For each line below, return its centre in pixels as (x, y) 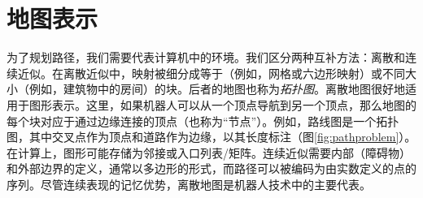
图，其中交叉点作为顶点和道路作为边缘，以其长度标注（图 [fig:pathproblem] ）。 (211, 137)
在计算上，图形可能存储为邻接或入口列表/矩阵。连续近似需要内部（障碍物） (209, 152)
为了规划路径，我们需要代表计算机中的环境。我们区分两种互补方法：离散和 (206, 57)
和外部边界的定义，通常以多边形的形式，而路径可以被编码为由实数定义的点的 (211, 168)
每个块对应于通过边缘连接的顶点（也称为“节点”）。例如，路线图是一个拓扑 (203, 121)
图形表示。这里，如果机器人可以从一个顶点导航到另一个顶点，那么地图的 (222, 104)
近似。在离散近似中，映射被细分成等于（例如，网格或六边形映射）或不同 (211, 73)
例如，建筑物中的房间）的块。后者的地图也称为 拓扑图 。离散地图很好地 (217, 89)
